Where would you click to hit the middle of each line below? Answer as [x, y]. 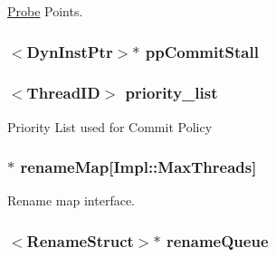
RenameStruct [80, 240]
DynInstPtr [70, 51]
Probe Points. [45, 11]
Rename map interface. [71, 200]
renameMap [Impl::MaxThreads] [138, 167]
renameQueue [217, 240]
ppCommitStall [202, 51]
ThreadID [63, 93]
